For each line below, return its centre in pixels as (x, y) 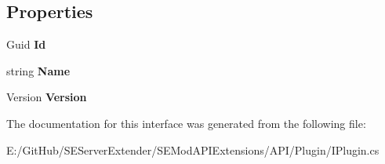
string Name (38, 70)
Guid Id (26, 44)
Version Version (47, 97)
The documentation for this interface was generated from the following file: (186, 123)
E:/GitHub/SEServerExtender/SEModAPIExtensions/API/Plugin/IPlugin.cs (193, 149)
